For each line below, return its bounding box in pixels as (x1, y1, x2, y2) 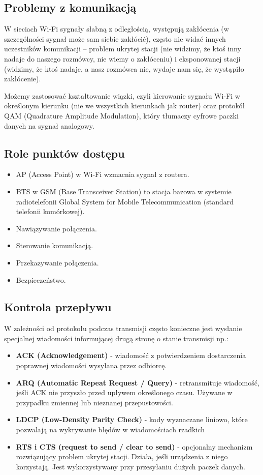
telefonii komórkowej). (16, 206, 85, 217)
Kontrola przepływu (4, 299, 112, 315)
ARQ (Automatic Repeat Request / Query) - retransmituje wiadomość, (16, 377, 259, 388)
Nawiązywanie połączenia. (16, 223, 97, 233)
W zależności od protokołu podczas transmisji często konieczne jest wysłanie (4, 323, 242, 334)
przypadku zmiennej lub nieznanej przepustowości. (16, 397, 173, 407)
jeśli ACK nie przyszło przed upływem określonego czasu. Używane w (16, 387, 233, 398)
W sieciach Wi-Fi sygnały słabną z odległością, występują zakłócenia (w (4, 23, 229, 34)
